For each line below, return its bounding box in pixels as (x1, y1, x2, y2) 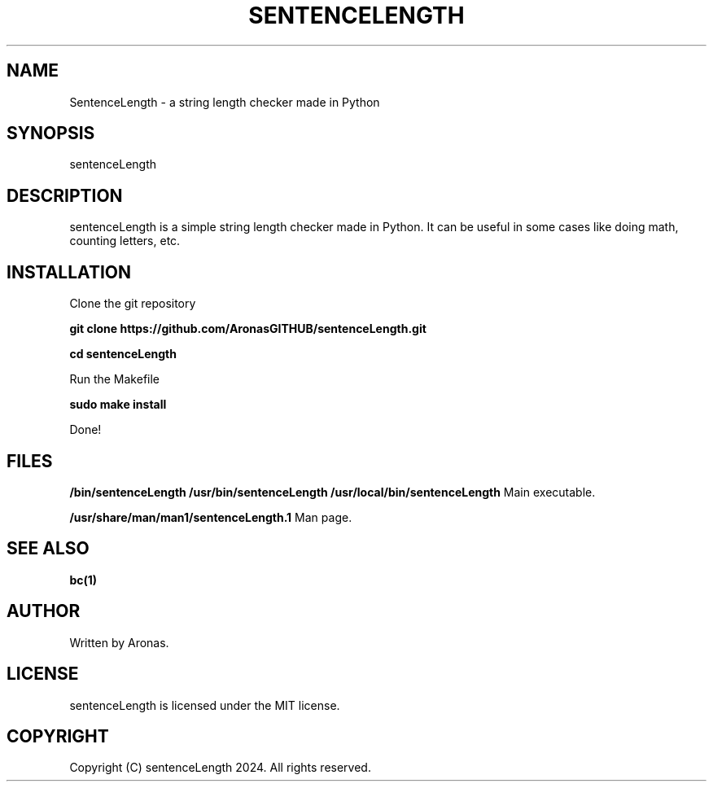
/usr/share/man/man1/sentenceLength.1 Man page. (69, 510, 352, 524)
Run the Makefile (69, 372, 160, 387)
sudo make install (69, 397, 167, 412)
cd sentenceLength (69, 347, 177, 361)
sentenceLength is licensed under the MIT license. (69, 698, 340, 712)
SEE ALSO (7, 538, 90, 559)
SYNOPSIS (7, 123, 95, 144)
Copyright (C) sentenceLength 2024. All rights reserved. (69, 760, 371, 775)
